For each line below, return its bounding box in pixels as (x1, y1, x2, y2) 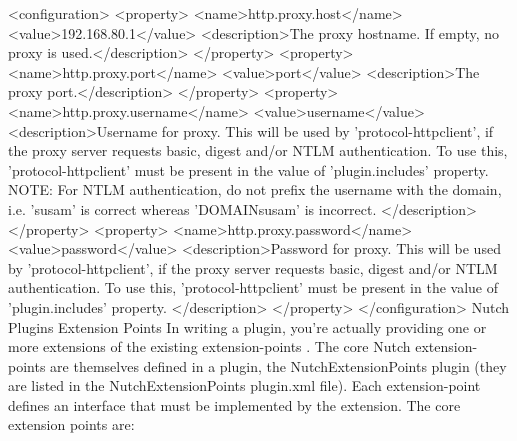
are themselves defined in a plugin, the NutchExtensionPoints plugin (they (50, 355, 507, 376)
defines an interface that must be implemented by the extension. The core (8, 394, 461, 415)
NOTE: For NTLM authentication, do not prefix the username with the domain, (8, 179, 502, 200)
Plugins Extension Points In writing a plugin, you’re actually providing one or (8, 316, 487, 337)
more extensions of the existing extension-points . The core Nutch (8, 336, 411, 357)
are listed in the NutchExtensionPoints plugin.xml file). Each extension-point (8, 375, 481, 396)
